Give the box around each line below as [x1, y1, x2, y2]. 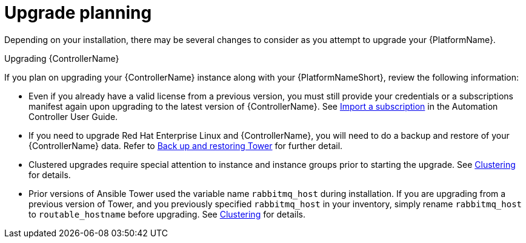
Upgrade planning [4, 2, 152, 23]
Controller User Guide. [28, 111, 118, 122]
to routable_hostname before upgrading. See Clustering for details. [28, 208, 305, 219]
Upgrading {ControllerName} [4, 53, 119, 64]
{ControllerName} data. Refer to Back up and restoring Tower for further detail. [28, 140, 343, 151]
